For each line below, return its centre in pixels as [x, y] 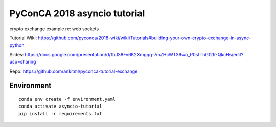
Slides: [17, 54]
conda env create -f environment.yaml [67, 99]
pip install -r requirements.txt [60, 113]
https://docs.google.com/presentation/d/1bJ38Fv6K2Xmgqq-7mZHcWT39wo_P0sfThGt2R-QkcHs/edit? [134, 54]
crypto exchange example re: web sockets [54, 29]
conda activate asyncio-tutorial [60, 107]
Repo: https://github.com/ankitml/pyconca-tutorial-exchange [74, 71]
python [17, 45]
